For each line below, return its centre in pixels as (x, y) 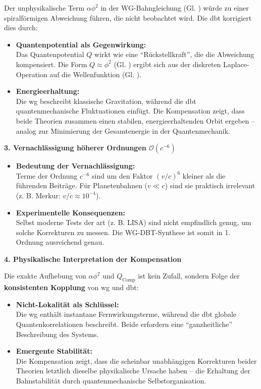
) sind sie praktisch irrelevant (210, 185)
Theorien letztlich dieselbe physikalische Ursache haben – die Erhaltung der (133, 371)
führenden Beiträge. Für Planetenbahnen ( (82, 185)
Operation (32, 74)
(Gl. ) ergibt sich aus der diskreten (167, 64)
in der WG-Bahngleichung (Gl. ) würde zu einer (175, 8)
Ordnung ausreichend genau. (60, 242)
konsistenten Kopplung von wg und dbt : (71, 287)
